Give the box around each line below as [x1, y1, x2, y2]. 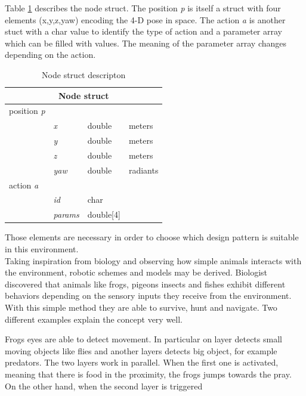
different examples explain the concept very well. [5, 313, 183, 325]
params [53, 208, 79, 221]
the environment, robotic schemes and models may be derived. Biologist [5, 266, 268, 279]
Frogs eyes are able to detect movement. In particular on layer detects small [5, 333, 282, 345]
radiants [128, 163, 159, 176]
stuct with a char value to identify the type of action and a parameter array [5, 25, 282, 38]
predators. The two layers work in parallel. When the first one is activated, [5, 356, 279, 369]
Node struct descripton [42, 68, 126, 81]
